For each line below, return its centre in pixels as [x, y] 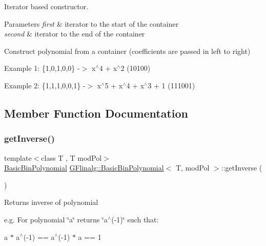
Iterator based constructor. [46, 6]
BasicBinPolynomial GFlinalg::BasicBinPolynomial [84, 168]
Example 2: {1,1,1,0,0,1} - [45, 85]
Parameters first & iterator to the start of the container [91, 23]
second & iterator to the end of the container [75, 34]
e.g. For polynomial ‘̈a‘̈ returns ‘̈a [56, 219]
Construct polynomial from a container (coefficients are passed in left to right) [127, 51]
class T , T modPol [71, 157]
